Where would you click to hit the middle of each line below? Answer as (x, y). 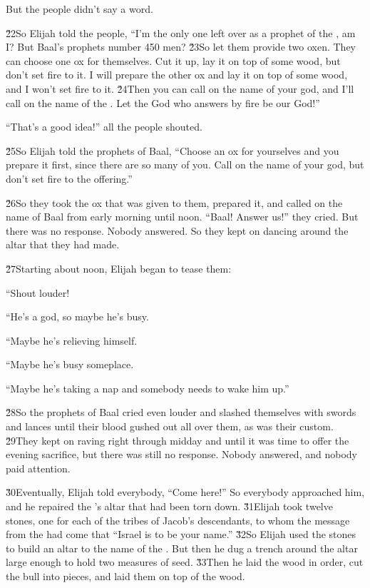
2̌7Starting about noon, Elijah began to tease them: (119, 268)
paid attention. (38, 468)
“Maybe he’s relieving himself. (72, 340)
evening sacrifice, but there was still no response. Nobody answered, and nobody (181, 454)
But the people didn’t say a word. (79, 9)
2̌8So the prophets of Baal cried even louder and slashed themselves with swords (181, 412)
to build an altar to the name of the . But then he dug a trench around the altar (182, 548)
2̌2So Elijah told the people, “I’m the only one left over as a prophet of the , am (181, 32)
